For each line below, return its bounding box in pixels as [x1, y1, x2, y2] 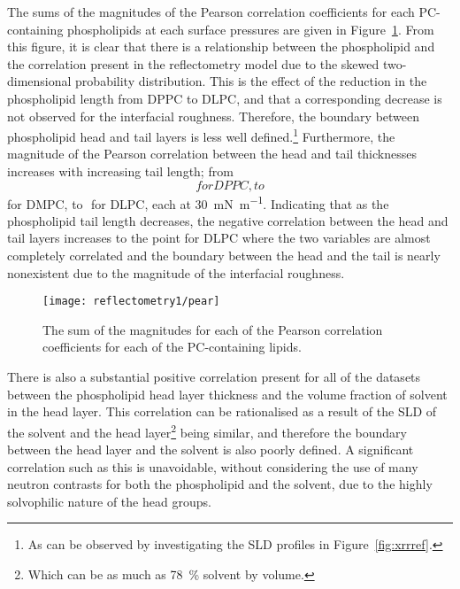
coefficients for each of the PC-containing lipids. [42, 337, 302, 356]
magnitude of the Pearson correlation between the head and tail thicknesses [7, 144, 417, 163]
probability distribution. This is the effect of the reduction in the [75, 72, 427, 90]
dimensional [7, 72, 72, 90]
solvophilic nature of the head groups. [7, 492, 211, 510]
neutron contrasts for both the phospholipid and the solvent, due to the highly [7, 475, 433, 493]
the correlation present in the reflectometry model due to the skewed [7, 54, 379, 73]
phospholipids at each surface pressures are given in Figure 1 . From [67, 19, 434, 38]
